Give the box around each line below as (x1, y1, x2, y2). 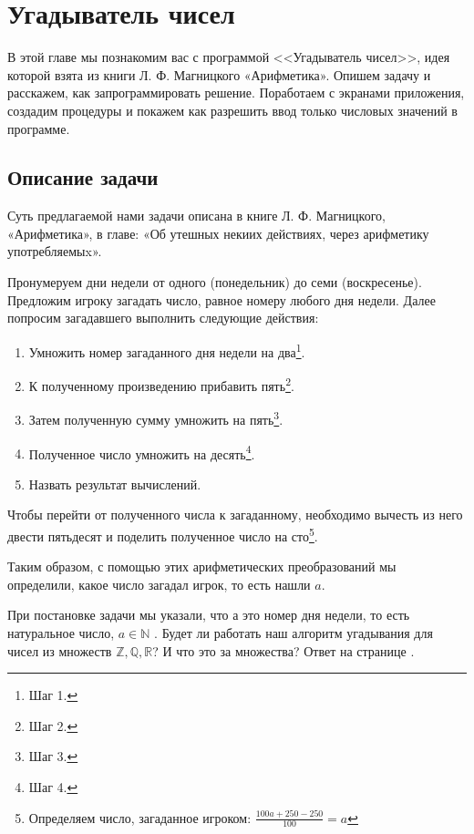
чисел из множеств (7, 641, 112, 660)
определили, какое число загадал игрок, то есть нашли (7, 574, 311, 593)
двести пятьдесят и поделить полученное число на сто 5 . (7, 524, 318, 545)
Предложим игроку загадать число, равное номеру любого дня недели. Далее (7, 290, 436, 309)
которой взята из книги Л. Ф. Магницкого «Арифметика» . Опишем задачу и (7, 65, 431, 84)
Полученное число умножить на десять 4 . (28, 441, 255, 463)
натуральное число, (7, 623, 115, 643)
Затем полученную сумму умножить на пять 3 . (28, 407, 283, 429)
